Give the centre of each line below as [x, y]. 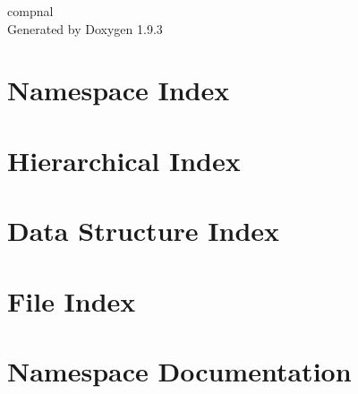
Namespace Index [119, 90]
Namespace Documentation [179, 370]
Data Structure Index [144, 231]
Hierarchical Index [124, 160]
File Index [72, 300]
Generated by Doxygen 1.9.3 [85, 28]
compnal [30, 11]
